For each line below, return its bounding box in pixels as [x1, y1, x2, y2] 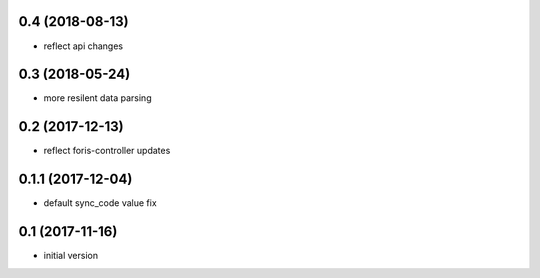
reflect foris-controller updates [43, 145, 171, 157]
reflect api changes [43, 40, 124, 52]
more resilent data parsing [43, 92, 152, 104]
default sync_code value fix [43, 197, 157, 209]
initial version [43, 250, 99, 262]
